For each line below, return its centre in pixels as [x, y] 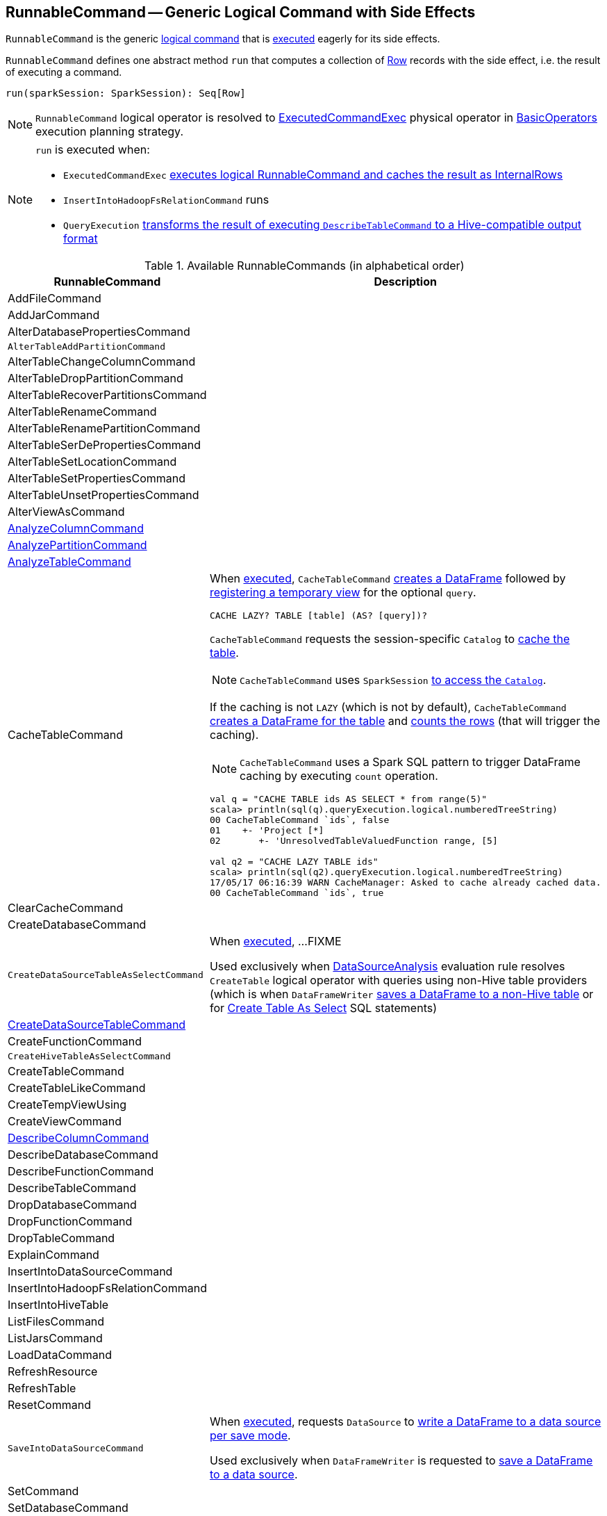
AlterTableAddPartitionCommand [86, 347]
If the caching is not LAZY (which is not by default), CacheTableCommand [388, 707]
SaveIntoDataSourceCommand [76, 1448]
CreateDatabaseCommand [77, 925]
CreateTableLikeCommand [77, 1088]
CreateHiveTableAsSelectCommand [89, 1057]
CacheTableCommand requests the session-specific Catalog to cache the [390, 639]
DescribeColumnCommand [78, 1138]
